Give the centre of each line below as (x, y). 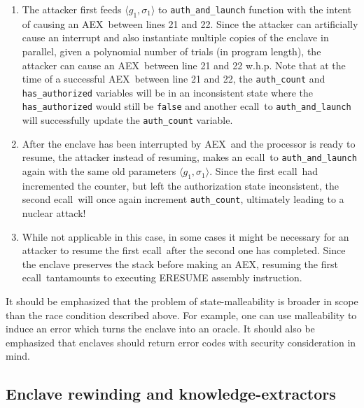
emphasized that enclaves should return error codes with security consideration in (181, 342)
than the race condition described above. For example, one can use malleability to (181, 315)
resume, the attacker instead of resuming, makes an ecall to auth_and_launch (189, 157)
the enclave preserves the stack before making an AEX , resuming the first (180, 263)
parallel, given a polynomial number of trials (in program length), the (171, 51)
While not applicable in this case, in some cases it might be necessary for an (185, 236)
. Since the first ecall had (264, 171)
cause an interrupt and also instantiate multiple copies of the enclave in (175, 37)
